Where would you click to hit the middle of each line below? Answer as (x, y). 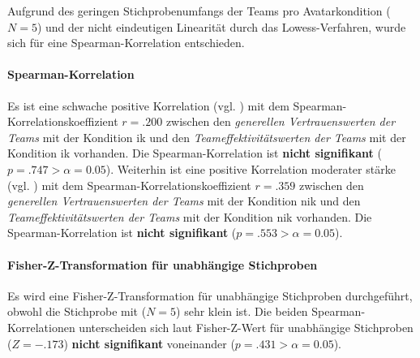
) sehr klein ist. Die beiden (242, 311)
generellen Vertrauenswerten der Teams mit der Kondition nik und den (184, 201)
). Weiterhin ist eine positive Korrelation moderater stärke (251, 168)
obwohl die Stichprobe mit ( (77, 311)
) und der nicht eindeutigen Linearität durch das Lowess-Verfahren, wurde (221, 26)
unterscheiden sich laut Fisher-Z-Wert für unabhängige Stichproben (246, 327)
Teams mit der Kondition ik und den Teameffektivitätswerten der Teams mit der (207, 137)
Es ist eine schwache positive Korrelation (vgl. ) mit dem (148, 105)
